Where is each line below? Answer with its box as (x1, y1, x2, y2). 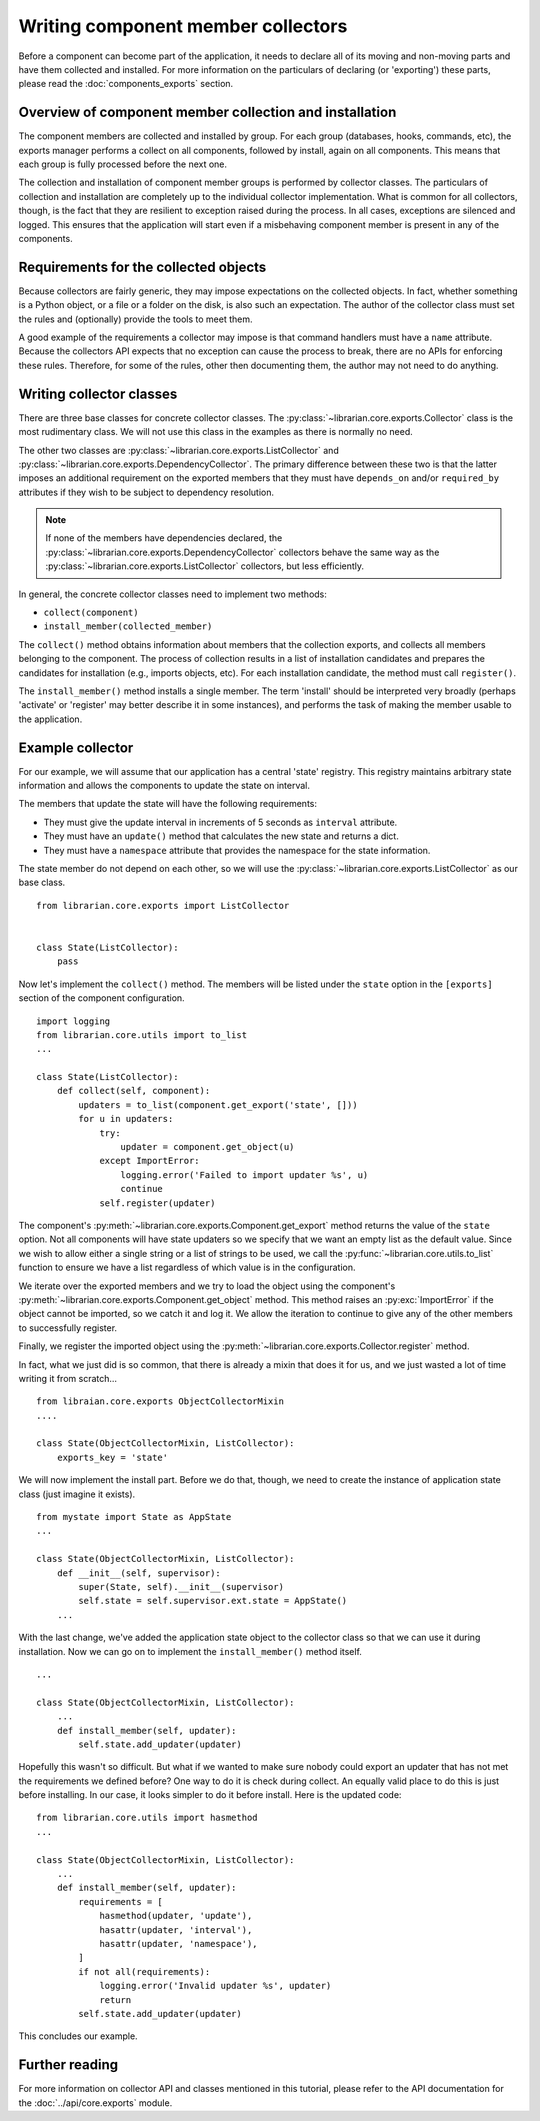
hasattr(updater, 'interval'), (99, 1924, 253, 1935)
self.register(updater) (99, 1197, 216, 1209)
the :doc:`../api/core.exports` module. (18, 2096, 173, 2109)
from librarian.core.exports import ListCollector (36, 900, 290, 911)
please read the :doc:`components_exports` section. (18, 78, 234, 90)
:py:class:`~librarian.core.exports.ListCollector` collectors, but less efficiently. (45, 560, 365, 572)
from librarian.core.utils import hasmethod (36, 1812, 259, 1824)
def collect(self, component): (56, 1085, 211, 1097)
